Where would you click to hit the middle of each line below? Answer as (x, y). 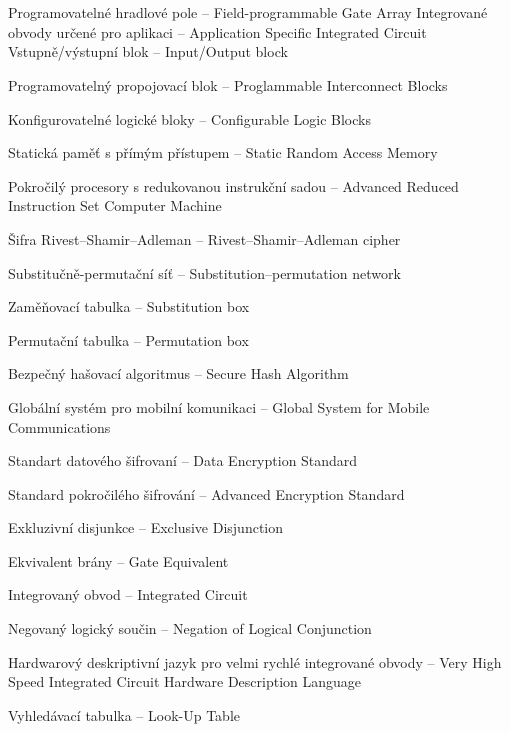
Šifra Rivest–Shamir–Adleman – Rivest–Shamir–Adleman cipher (204, 238)
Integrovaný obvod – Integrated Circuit (128, 594)
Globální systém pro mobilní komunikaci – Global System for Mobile (219, 406)
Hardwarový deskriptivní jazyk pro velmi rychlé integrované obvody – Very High (255, 661)
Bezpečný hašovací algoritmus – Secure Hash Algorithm (178, 373)
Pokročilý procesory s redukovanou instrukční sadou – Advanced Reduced (233, 185)
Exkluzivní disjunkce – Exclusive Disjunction (146, 527)
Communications (59, 426)
